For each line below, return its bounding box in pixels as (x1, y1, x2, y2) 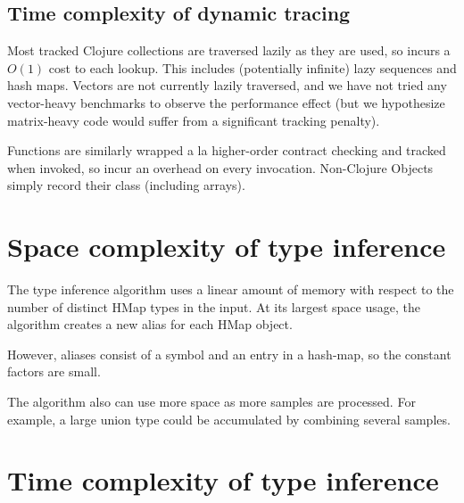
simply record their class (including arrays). (7, 176, 245, 194)
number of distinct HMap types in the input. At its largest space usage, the (7, 297, 420, 316)
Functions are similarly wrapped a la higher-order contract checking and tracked (7, 141, 446, 160)
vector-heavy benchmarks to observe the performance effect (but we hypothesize (7, 93, 445, 111)
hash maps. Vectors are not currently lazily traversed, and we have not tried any (7, 76, 447, 95)
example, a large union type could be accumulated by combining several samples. (7, 409, 451, 428)
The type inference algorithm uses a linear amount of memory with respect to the (7, 280, 454, 299)
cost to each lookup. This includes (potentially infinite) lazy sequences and (48, 58, 457, 77)
